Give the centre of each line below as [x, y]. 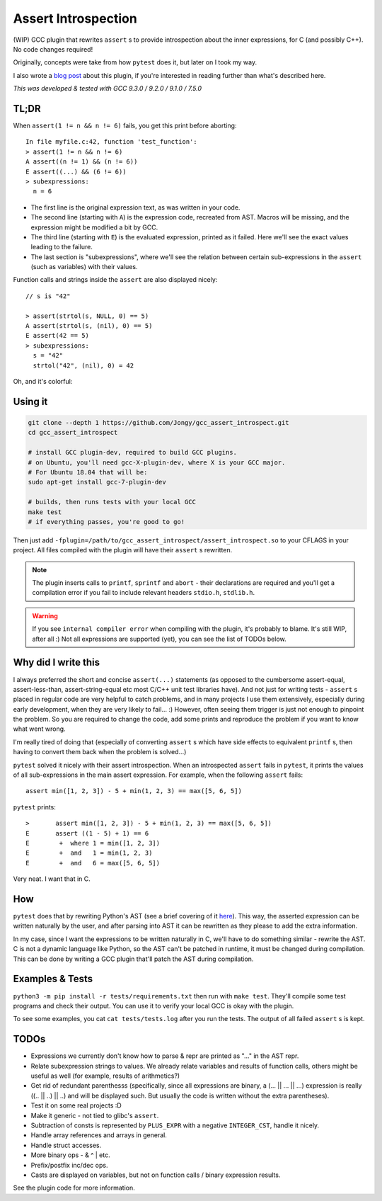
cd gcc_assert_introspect [73, 433]
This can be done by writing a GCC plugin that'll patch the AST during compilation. [133, 959]
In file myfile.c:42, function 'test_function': [111, 142]
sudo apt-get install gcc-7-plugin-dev [97, 482]
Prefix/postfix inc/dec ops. [69, 1165]
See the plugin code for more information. [74, 1188]
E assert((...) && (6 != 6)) [76, 171]
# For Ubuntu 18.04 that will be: [88, 472]
